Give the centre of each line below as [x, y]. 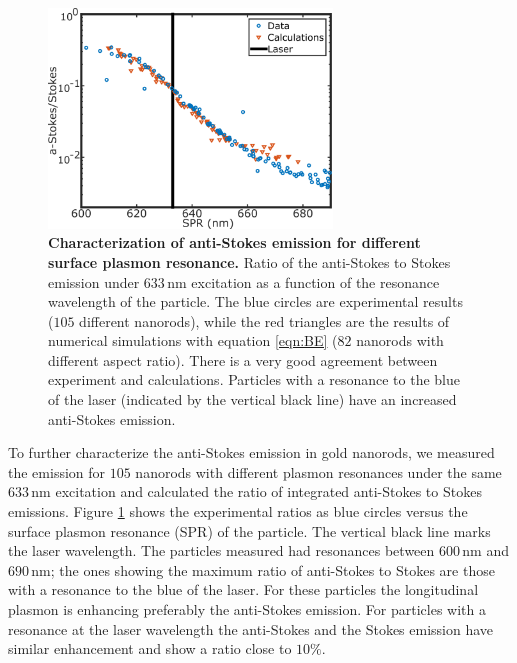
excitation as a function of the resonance [315, 281]
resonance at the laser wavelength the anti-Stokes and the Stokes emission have [251, 628]
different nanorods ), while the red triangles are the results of [264, 320]
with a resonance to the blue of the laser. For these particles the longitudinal [243, 589]
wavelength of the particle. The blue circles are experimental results [255, 301]
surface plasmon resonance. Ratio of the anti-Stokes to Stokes [249, 261]
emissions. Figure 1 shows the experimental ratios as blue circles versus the [238, 511]
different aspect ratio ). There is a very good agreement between [243, 359]
